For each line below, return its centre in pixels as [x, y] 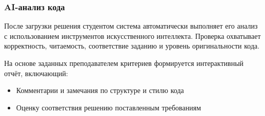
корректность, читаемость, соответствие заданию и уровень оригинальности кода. [132, 46]
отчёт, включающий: [36, 73]
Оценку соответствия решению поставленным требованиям [109, 107]
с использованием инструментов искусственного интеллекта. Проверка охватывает [132, 36]
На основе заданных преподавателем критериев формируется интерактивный [124, 63]
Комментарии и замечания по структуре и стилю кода [100, 90]
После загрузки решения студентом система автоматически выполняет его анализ [131, 26]
